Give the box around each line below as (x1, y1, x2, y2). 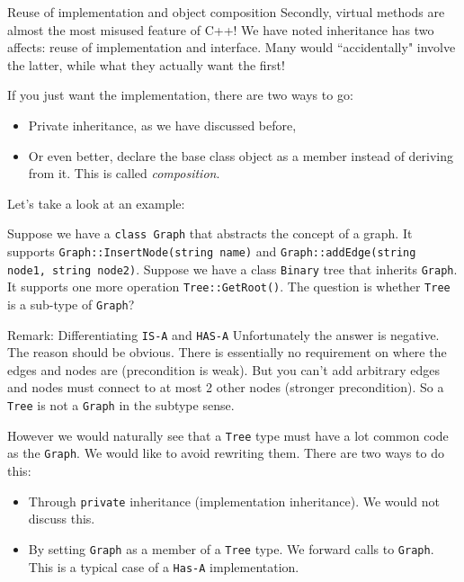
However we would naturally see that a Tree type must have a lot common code (7, 425, 449, 444)
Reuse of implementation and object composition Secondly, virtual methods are (7, 3, 445, 21)
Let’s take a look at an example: (7, 193, 185, 212)
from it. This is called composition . (28, 164, 220, 183)
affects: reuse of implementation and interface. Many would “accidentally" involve (7, 38, 456, 57)
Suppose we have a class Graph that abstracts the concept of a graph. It (7, 224, 413, 243)
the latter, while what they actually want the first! (7, 55, 285, 74)
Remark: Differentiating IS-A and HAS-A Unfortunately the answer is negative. (7, 325, 440, 344)
